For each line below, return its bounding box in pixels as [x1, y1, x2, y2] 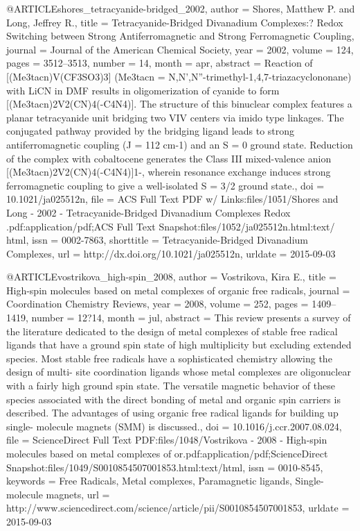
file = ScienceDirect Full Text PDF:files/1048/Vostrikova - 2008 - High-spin [6, 432, 327, 447]
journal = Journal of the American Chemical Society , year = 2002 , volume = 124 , [6, 42, 354, 56]
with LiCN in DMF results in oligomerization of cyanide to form [6, 83, 280, 97]
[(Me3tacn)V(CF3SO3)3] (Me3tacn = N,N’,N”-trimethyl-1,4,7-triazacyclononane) [6, 69, 352, 83]
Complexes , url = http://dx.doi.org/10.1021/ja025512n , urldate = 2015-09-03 [6, 246, 336, 260]
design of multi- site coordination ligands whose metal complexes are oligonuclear [6, 364, 351, 379]
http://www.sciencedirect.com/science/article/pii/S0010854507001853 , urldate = [6, 500, 350, 515]
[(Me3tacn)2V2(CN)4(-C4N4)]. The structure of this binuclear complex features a [6, 96, 352, 111]
